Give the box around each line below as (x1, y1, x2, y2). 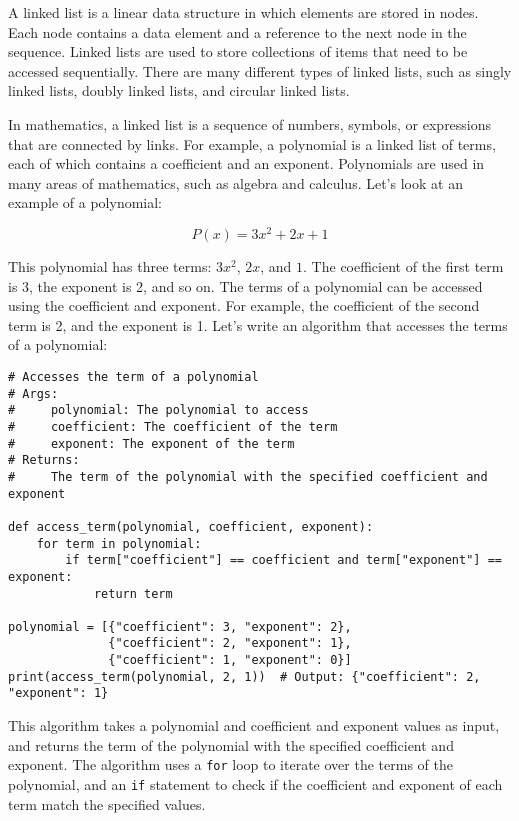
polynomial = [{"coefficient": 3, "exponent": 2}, (8, 619, 352, 634)
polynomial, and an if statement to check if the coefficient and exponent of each (8, 773, 503, 794)
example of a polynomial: (8, 192, 163, 213)
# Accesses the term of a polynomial (8, 369, 259, 384)
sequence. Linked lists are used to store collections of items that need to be (8, 41, 468, 62)
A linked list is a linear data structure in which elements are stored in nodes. (8, 2, 479, 22)
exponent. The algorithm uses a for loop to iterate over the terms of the (8, 754, 453, 775)
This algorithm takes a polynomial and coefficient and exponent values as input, (8, 715, 500, 736)
